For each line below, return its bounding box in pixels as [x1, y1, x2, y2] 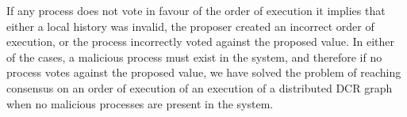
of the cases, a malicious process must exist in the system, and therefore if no [6, 48, 382, 65]
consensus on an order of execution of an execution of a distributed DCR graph [6, 79, 393, 96]
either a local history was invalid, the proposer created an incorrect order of [6, 17, 374, 34]
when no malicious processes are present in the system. [6, 95, 274, 111]
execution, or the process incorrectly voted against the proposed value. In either [6, 33, 394, 50]
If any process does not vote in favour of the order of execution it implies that [6, 2, 386, 18]
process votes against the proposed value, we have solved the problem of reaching [6, 64, 401, 81]
